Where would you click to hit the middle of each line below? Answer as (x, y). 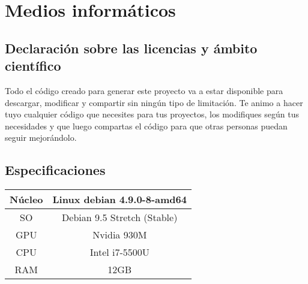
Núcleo (26, 200)
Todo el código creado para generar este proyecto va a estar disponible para (144, 90)
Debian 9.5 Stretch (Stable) (120, 217)
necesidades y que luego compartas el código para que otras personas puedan (146, 126)
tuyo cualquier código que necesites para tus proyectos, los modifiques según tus (152, 114)
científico (33, 66)
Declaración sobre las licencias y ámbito (131, 48)
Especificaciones (55, 170)
